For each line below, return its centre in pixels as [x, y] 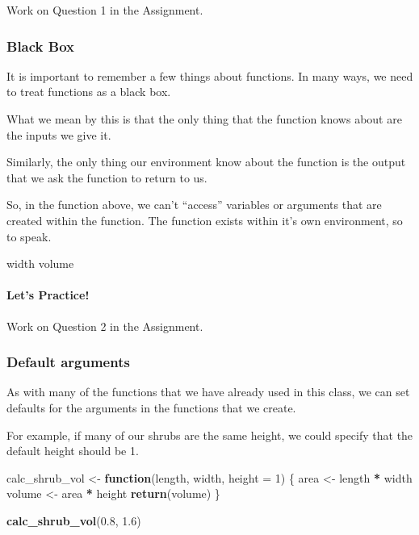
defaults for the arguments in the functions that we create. [151, 407]
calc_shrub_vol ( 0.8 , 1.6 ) [74, 520]
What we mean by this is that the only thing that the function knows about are [204, 119]
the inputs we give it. [59, 134]
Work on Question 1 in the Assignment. [105, 10]
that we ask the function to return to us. [107, 177]
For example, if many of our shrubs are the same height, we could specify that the [210, 435]
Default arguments [68, 362]
